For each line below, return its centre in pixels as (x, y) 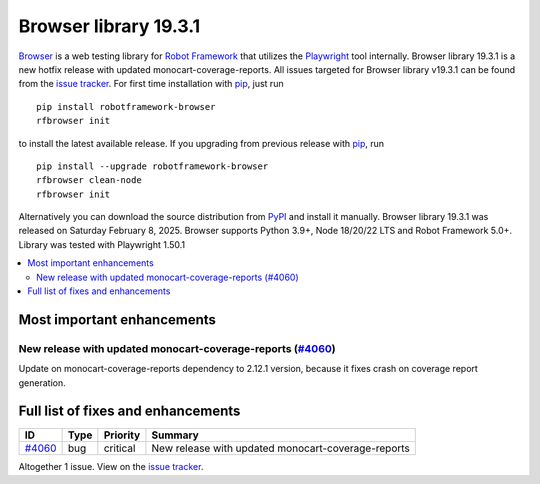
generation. (42, 382)
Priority (122, 435)
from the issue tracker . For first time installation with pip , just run (151, 84)
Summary (175, 435)
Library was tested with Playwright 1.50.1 (102, 244)
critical (119, 448)
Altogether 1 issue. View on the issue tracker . (111, 467)
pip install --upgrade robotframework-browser (152, 166)
